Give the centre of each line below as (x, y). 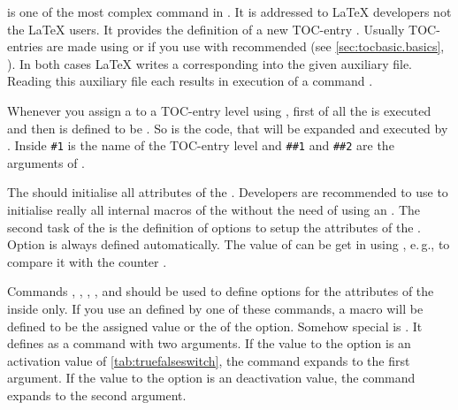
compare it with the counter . (87, 261)
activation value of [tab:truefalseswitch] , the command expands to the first (209, 360)
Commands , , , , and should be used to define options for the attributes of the (221, 291)
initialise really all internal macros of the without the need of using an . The (214, 209)
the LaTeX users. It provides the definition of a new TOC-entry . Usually (206, 29)
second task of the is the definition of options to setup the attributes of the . (214, 227)
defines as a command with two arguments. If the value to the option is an (209, 343)
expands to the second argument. (97, 395)
